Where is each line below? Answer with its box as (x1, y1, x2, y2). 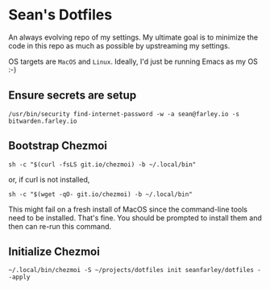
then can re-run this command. (8, 221, 112, 231)
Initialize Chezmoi (8, 245, 101, 258)
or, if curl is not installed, (8, 174, 90, 184)
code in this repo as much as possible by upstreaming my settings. (8, 40, 231, 50)
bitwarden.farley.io (8, 117, 78, 125)
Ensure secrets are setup (8, 89, 137, 103)
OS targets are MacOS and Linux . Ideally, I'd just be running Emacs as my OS (8, 57, 258, 66)
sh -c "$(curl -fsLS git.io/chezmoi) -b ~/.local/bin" (8, 160, 197, 169)
